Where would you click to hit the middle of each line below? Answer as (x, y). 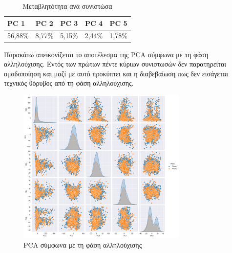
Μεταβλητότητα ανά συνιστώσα (67, 6)
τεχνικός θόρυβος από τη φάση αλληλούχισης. (69, 83)
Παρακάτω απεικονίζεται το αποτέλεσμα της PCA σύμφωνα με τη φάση (106, 54)
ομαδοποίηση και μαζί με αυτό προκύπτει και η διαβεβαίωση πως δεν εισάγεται (116, 73)
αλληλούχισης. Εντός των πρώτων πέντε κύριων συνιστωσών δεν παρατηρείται (115, 64)
